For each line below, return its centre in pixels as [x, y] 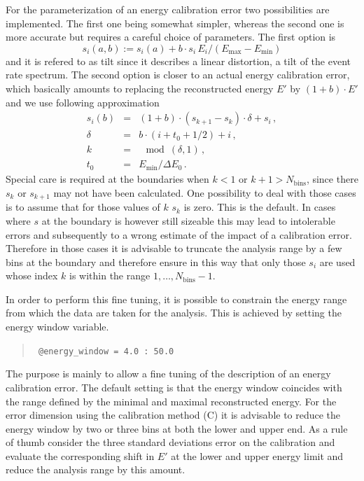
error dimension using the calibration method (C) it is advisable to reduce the [173, 415]
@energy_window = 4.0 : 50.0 [106, 351]
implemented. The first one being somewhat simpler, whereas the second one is [175, 23]
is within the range [110, 276]
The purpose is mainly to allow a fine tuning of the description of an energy [168, 374]
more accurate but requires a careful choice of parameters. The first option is [171, 37]
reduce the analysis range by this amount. [96, 469]
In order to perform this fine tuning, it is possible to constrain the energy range [176, 299]
